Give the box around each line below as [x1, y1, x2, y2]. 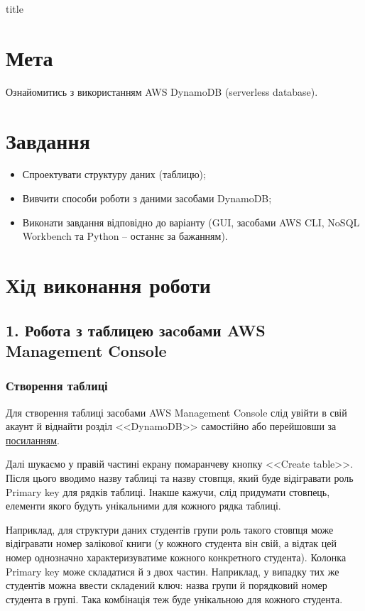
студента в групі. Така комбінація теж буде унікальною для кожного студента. [6, 591, 343, 606]
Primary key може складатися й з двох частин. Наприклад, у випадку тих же [6, 563, 339, 578]
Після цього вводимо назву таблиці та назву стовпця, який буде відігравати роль [6, 470, 354, 485]
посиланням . [6, 432, 60, 447]
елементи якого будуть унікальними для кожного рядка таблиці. [6, 498, 281, 513]
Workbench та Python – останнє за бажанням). [22, 229, 228, 243]
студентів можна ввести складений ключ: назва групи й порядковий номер [6, 578, 327, 593]
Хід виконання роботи [6, 270, 211, 299]
